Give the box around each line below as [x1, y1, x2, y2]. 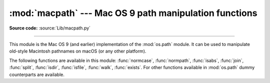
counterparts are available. [9, 71, 64, 77]
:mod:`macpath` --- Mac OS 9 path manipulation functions [9, 7, 257, 18]
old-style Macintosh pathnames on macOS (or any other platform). [9, 48, 146, 54]
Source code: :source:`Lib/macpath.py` [9, 25, 91, 31]
